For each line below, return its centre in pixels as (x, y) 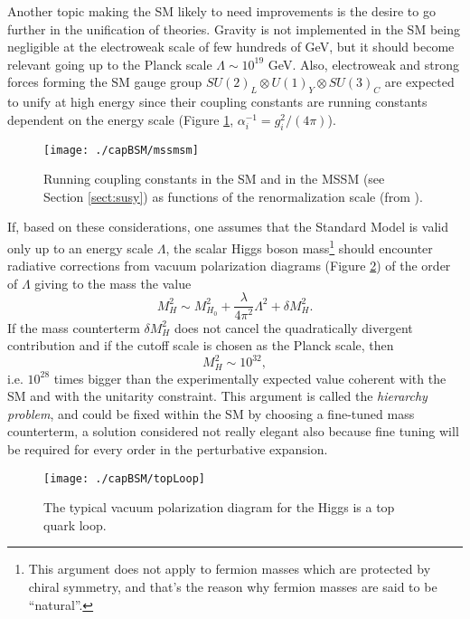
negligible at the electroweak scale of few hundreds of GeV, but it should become (231, 47)
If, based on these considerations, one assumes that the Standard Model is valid (228, 227)
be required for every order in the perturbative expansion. (168, 449)
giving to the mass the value (113, 283)
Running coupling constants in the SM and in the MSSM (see (214, 179)
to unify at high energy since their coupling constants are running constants (217, 102)
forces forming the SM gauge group (105, 82)
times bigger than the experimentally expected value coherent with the (250, 378)
